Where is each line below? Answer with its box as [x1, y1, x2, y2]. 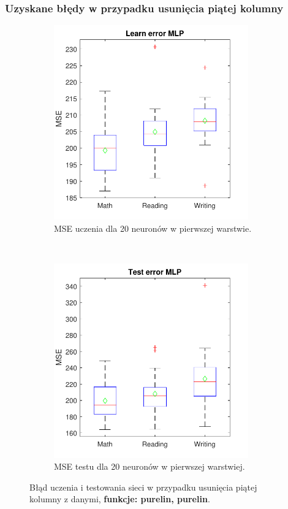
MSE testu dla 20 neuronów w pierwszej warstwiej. [54, 460, 245, 473]
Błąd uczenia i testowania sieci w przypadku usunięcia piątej [29, 480, 257, 493]
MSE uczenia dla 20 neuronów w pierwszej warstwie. [54, 221, 252, 234]
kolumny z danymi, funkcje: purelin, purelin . [29, 492, 210, 505]
